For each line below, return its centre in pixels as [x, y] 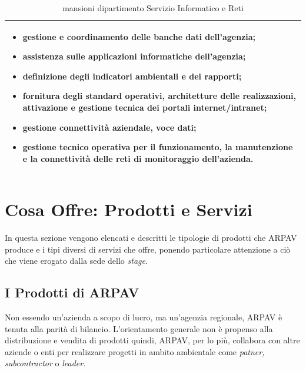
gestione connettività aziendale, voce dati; [109, 127]
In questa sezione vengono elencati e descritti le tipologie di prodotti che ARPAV [151, 237]
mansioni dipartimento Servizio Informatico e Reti [153, 8]
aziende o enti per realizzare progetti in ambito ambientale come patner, [135, 351]
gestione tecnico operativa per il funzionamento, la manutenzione [158, 147]
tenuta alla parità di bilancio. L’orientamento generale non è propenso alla [139, 328]
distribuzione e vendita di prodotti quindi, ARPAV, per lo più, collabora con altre [152, 340]
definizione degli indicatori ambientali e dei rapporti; [132, 76]
